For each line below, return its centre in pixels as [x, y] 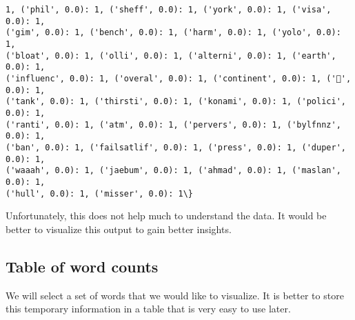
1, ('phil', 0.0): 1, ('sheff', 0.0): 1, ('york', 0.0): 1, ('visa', [169, 10]
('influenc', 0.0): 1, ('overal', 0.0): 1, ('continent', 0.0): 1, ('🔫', [179, 78]
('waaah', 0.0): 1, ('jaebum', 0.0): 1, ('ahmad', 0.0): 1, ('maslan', [173, 171]
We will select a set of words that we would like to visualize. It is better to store [175, 295]
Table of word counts [82, 266]
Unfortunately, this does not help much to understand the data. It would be [166, 216]
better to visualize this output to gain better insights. [119, 229]
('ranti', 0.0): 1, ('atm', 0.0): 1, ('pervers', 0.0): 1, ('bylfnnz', [173, 124]
